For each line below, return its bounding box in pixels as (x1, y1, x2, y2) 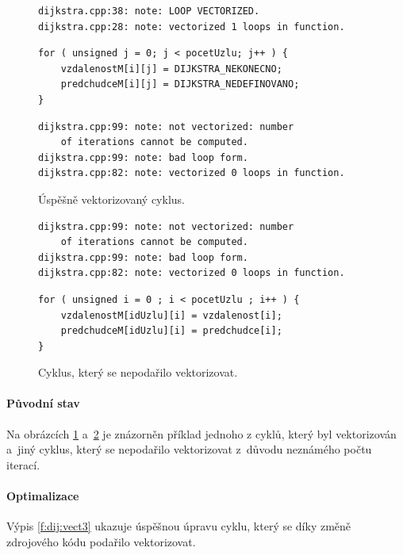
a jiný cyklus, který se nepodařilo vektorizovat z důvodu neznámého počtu (6, 441, 372, 457)
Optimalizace (6, 488, 79, 504)
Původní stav (6, 395, 80, 411)
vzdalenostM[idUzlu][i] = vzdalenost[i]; (60, 309, 282, 321)
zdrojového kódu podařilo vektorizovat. (6, 533, 196, 549)
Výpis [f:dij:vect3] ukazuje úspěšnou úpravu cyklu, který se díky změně (6, 518, 351, 534)
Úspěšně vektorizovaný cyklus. (38, 190, 185, 207)
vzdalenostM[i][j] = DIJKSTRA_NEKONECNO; (60, 63, 282, 75)
